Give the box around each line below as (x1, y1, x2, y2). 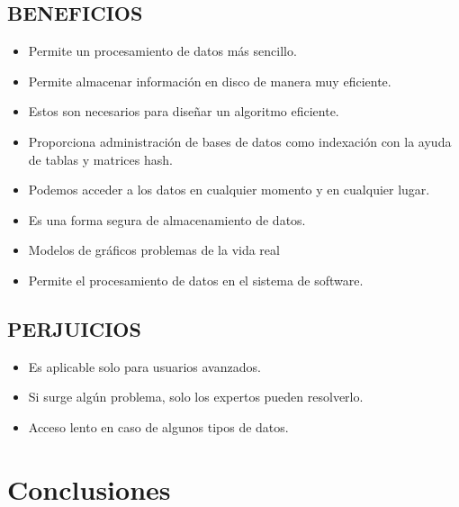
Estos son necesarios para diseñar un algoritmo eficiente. (28, 102, 339, 121)
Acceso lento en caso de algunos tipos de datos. (28, 417, 289, 436)
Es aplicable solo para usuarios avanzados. (28, 357, 261, 376)
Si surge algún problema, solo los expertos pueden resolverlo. (28, 387, 364, 406)
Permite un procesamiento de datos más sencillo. (28, 41, 297, 60)
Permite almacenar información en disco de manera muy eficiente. (28, 71, 391, 90)
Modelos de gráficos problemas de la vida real (28, 240, 280, 259)
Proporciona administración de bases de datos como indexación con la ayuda (28, 131, 452, 150)
